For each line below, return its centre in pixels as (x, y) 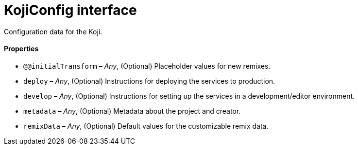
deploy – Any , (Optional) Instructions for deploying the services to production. (149, 81)
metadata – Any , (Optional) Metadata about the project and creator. (132, 111)
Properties (21, 49)
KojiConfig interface (70, 10)
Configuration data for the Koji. (53, 31)
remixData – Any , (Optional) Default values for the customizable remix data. (146, 126)
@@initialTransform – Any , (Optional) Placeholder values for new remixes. (147, 66)
